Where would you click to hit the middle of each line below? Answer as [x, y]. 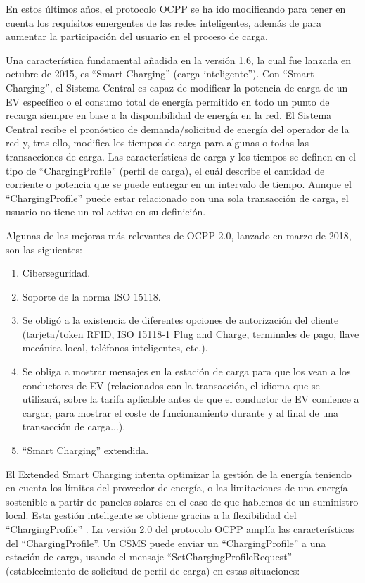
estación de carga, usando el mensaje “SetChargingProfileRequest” [149, 557]
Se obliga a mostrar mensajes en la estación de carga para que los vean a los [186, 371]
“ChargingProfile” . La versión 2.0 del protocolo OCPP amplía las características [180, 529]
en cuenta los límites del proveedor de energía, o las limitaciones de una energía [177, 488]
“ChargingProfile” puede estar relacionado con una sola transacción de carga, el [177, 198]
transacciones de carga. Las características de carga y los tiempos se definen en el [181, 156]
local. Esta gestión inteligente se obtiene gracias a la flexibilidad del [151, 515]
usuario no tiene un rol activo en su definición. [106, 212]
